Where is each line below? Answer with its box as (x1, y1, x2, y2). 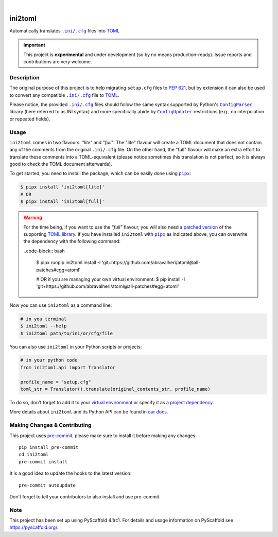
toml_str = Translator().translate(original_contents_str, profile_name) (20, 386, 211, 392)
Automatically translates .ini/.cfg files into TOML (9, 27, 120, 33)
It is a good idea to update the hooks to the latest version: (9, 470, 132, 476)
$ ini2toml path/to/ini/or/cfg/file (20, 330, 113, 336)
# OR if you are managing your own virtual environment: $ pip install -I (36, 276, 185, 282)
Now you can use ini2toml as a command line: (9, 302, 112, 308)
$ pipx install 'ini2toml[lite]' (20, 184, 105, 190)
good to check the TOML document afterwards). (9, 161, 112, 167)
